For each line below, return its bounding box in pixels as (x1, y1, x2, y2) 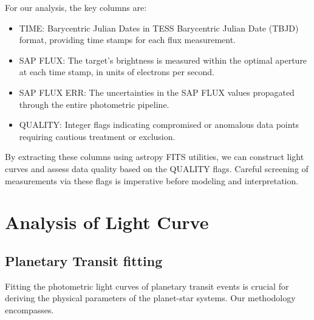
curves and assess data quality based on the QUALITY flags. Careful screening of (5, 162, 309, 175)
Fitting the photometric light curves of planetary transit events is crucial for (5, 279, 289, 292)
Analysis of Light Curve (5, 210, 209, 235)
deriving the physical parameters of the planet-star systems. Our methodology (5, 292, 296, 304)
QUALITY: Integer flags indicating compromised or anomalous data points (19, 118, 299, 131)
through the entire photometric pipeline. (19, 98, 169, 110)
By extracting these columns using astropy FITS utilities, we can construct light (5, 150, 304, 163)
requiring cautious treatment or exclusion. (19, 130, 176, 142)
